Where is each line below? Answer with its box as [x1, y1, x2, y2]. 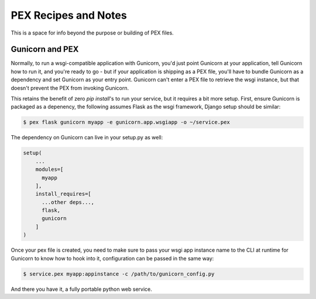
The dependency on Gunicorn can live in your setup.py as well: [11, 134, 163, 141]
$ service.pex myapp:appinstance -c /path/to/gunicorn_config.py [23, 270, 215, 277]
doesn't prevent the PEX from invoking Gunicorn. [11, 84, 129, 91]
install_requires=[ [35, 191, 92, 197]
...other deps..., [42, 199, 95, 205]
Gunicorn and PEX [11, 44, 79, 54]
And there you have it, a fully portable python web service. [11, 286, 152, 293]
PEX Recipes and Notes [11, 9, 127, 22]
